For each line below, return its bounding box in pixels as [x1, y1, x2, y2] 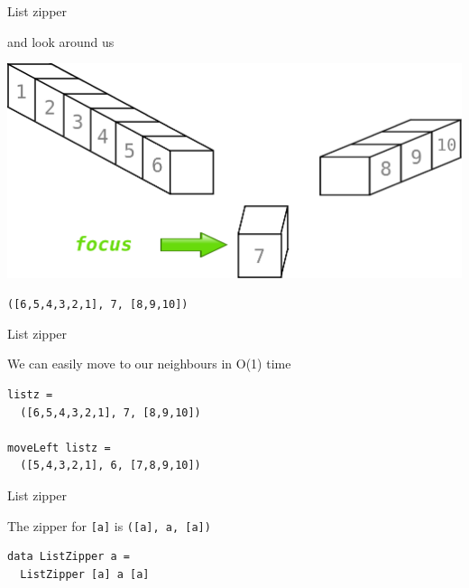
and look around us [7, 32, 115, 51]
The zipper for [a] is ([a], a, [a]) [7, 516, 211, 535]
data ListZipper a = [7, 550, 131, 564]
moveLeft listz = [7, 441, 111, 454]
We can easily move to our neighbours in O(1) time [7, 354, 291, 373]
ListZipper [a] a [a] [20, 567, 150, 581]
